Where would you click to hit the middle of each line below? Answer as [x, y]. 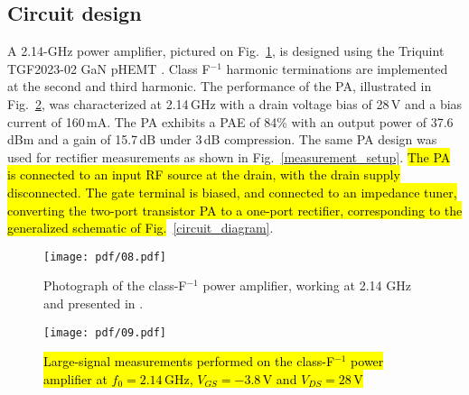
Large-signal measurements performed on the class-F [189, 361]
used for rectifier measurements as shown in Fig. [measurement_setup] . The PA [229, 156]
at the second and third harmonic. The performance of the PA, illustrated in [220, 86]
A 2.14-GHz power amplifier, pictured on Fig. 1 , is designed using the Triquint [226, 51]
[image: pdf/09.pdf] [105, 332]
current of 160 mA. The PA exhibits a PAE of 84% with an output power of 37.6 [230, 121]
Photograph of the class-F [115, 285]
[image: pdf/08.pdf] [105, 257]
